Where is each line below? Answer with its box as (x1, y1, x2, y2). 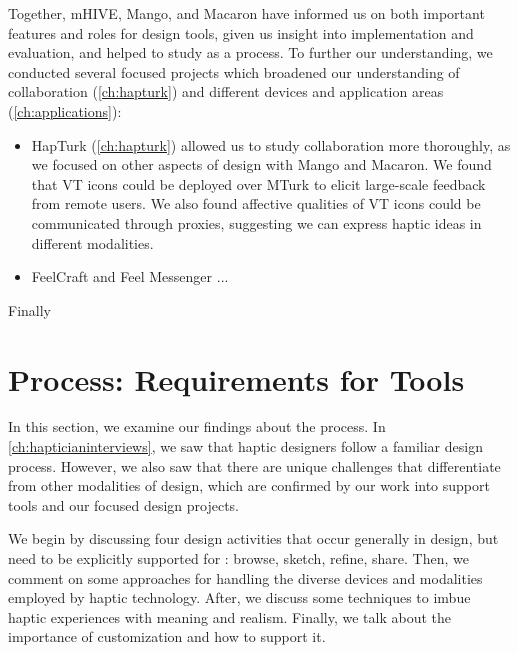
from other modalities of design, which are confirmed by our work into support (8, 475, 490, 496)
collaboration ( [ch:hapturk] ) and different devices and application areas (8, 81, 444, 102)
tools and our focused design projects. (8, 494, 240, 515)
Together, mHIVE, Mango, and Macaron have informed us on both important (8, 3, 485, 23)
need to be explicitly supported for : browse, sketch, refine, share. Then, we (8, 548, 469, 568)
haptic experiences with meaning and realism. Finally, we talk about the (8, 606, 452, 627)
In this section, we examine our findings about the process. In (8, 416, 386, 437)
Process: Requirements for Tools (8, 358, 465, 399)
